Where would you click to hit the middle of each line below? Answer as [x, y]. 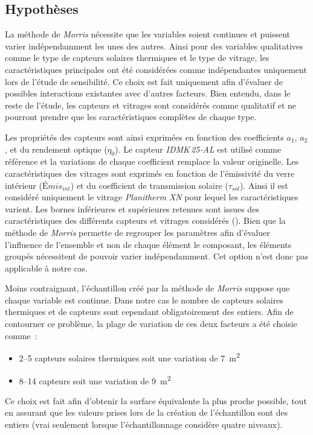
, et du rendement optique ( [56, 149]
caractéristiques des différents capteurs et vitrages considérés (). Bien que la [145, 221]
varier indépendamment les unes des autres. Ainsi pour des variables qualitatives [154, 46]
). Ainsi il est [264, 185]
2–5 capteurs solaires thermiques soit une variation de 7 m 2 [129, 357]
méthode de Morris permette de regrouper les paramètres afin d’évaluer [137, 232]
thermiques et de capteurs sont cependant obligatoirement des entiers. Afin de [149, 312]
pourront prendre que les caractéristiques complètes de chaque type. [131, 117]
